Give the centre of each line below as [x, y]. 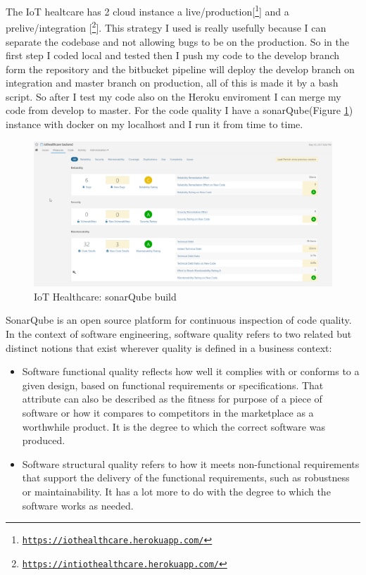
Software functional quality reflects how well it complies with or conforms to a [191, 371]
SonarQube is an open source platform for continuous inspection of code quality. [179, 320]
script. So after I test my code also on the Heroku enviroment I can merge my [173, 96]
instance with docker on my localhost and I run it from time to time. [154, 124]
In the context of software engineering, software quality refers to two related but [179, 334]
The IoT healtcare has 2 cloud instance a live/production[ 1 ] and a [147, 10]
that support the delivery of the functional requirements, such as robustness [186, 478]
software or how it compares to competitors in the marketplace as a [168, 413]
